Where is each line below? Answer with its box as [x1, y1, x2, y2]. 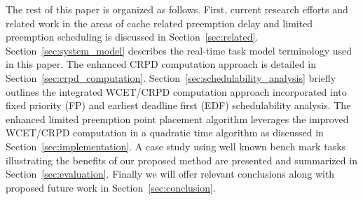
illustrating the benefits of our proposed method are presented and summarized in [6, 152, 357, 167]
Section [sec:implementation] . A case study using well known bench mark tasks [6, 138, 346, 153]
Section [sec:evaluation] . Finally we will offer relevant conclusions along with [6, 166, 335, 181]
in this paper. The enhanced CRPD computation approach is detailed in [6, 57, 317, 71]
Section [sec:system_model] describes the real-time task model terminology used [6, 43, 352, 57]
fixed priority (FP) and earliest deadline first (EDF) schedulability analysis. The [6, 98, 351, 113]
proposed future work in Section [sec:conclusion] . [6, 180, 216, 194]
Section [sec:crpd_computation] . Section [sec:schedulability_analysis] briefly [6, 70, 336, 85]
